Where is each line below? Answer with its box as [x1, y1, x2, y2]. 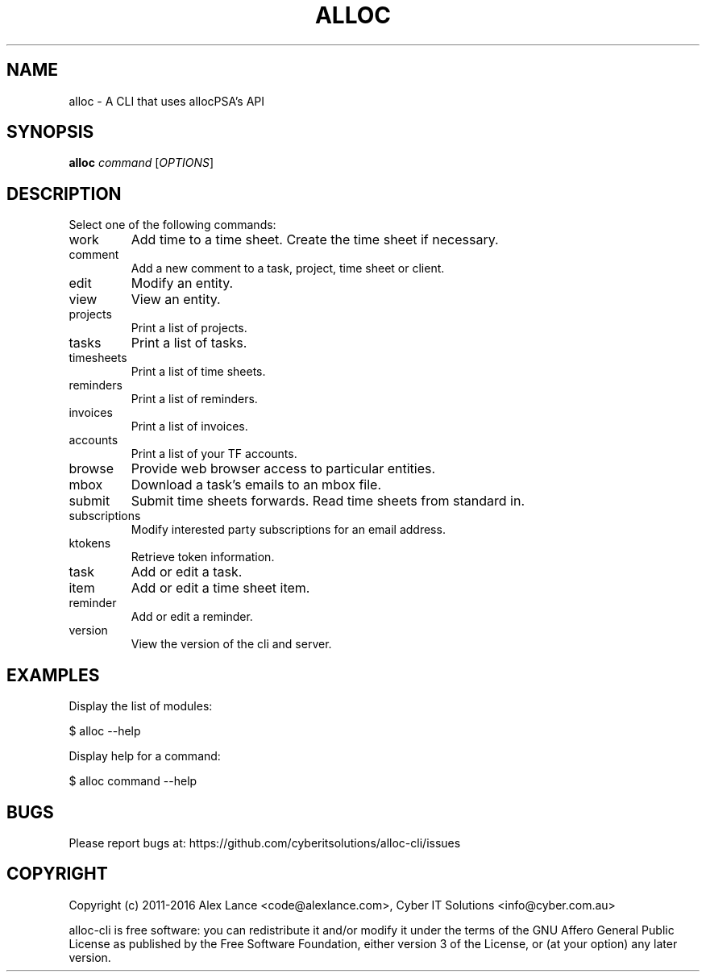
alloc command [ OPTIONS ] [69, 156, 214, 170]
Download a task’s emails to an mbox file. [131, 477, 382, 493]
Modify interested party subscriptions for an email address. [131, 522, 446, 537]
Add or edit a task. [131, 564, 243, 581]
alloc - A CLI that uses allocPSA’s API [69, 94, 265, 108]
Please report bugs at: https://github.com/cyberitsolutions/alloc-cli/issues [69, 835, 461, 850]
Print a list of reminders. [131, 392, 258, 406]
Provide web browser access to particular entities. [131, 460, 436, 477]
